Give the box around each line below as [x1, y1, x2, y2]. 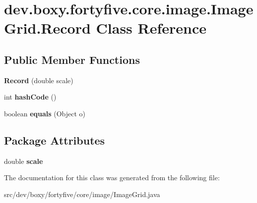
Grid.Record [4, 18, 91, 38]
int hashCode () [4, 92, 57, 102]
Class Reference [96, 18, 207, 38]
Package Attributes [4, 132, 105, 148]
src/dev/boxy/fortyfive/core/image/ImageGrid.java [4, 189, 160, 199]
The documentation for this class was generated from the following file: [4, 172, 220, 183]
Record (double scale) [4, 75, 73, 85]
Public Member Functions [4, 51, 140, 67]
